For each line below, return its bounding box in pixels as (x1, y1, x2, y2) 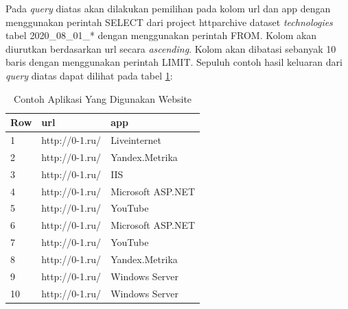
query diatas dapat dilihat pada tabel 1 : (5, 68, 173, 82)
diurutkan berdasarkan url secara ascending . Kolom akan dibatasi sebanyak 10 (5, 41, 336, 55)
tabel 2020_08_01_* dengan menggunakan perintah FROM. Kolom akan (5, 28, 317, 42)
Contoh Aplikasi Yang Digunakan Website (14, 91, 192, 106)
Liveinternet (111, 133, 161, 147)
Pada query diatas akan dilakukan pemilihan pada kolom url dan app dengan (5, 1, 331, 15)
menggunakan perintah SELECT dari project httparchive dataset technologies (5, 14, 333, 29)
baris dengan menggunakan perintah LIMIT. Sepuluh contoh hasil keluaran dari (5, 55, 343, 69)
